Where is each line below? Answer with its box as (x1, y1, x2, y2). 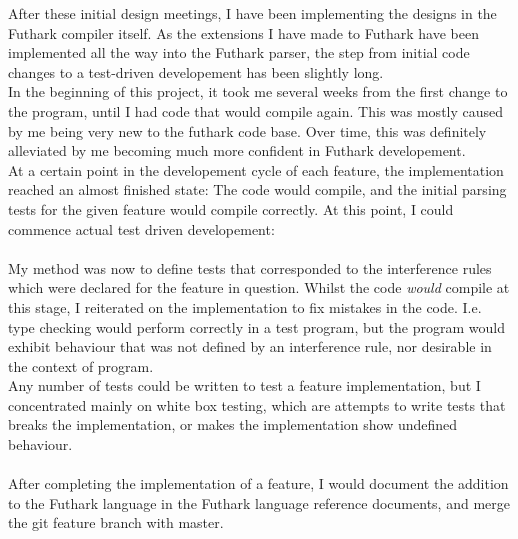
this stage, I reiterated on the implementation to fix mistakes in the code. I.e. (8, 296, 482, 317)
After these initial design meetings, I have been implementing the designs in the (8, 3, 497, 23)
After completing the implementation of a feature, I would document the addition (8, 473, 509, 494)
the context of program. (8, 355, 154, 376)
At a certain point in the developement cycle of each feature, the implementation (8, 159, 504, 180)
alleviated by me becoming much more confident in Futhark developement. (8, 140, 466, 161)
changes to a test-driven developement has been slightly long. (8, 61, 384, 82)
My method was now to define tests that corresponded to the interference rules (8, 257, 492, 278)
